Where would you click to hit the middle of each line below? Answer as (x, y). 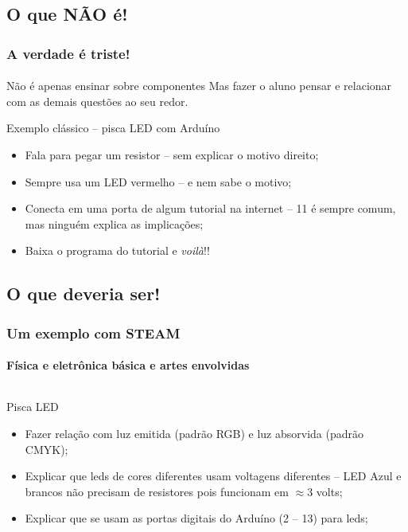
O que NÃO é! (67, 14)
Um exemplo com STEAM (93, 332)
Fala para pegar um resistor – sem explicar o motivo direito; (172, 155)
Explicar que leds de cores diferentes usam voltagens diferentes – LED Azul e (213, 476)
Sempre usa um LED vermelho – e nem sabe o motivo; (158, 181)
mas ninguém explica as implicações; (114, 223)
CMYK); (47, 449)
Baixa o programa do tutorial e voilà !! (117, 250)
